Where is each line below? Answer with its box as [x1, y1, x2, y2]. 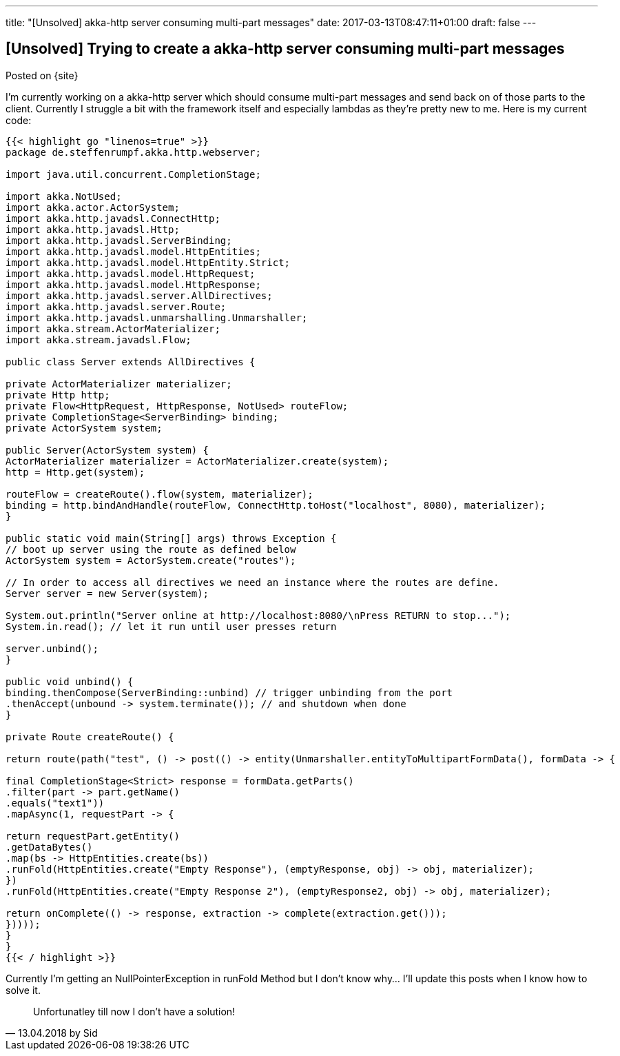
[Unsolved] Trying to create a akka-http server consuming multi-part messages [6, 40, 565, 58]
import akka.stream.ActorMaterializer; [6, 323, 220, 334]
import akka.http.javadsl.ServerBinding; [6, 234, 232, 246]
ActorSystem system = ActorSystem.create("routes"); [6, 554, 296, 566]
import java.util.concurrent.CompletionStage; [6, 168, 261, 180]
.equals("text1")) [6, 797, 105, 809]
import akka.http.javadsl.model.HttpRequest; [6, 267, 256, 279]
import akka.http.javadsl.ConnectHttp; [6, 212, 220, 224]
